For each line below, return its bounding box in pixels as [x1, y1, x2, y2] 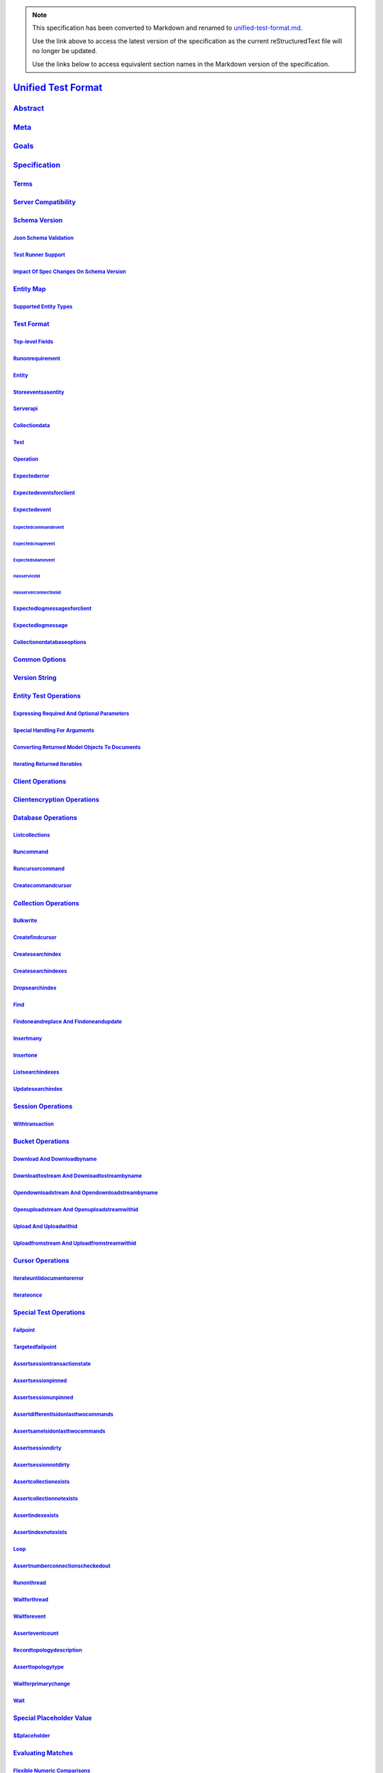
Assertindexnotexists [13, 1528, 67, 1535]
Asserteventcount [13, 1630, 59, 1637]
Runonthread [13, 1579, 46, 1586]
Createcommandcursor [13, 882, 72, 889]
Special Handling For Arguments [13, 727, 95, 734]
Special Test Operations [13, 1308, 86, 1317]
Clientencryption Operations [13, 795, 99, 804]
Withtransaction [13, 1121, 55, 1128]
